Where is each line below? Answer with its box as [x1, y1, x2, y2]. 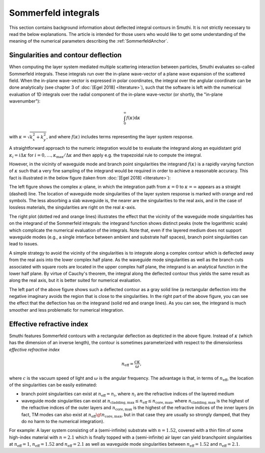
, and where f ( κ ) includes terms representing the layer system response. [46, 134, 194, 140]
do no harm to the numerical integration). [21, 418, 105, 424]
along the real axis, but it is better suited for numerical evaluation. [9, 277, 142, 283]
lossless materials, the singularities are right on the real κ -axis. [9, 204, 136, 211]
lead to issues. [9, 241, 39, 247]
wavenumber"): [9, 98, 41, 104]
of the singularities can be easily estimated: [9, 382, 97, 388]
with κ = [9, 134, 27, 140]
